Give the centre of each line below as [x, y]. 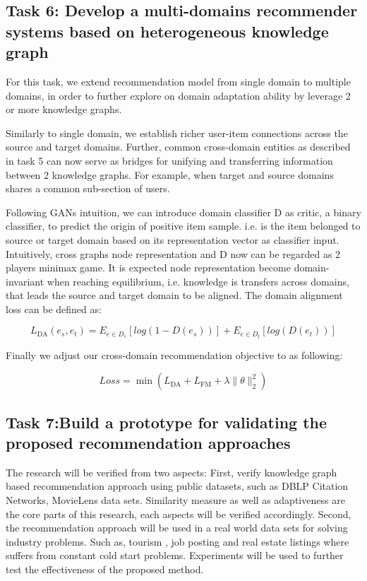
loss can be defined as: [54, 309]
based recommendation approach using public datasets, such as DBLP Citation [177, 486]
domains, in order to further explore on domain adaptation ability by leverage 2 [178, 95]
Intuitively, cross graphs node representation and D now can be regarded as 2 [173, 253]
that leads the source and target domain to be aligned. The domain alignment [174, 295]
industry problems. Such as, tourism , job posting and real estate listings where [178, 541]
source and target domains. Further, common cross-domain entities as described [178, 147]
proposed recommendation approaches [148, 442]
